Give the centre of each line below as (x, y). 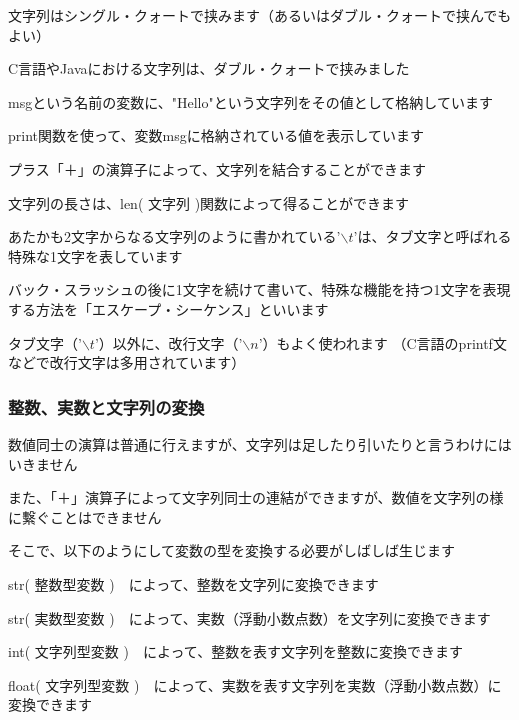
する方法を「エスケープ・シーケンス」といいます (168, 308)
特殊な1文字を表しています (95, 255)
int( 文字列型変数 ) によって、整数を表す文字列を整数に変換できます (236, 651)
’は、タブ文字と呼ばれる (432, 236)
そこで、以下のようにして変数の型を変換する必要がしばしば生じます (232, 550)
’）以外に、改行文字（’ (168, 342)
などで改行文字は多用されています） (127, 362)
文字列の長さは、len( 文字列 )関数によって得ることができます (208, 202)
